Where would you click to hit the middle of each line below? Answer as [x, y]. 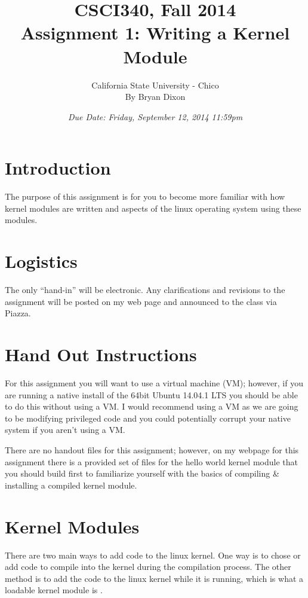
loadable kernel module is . [54, 590]
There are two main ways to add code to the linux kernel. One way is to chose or [153, 555]
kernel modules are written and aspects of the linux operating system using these [153, 208]
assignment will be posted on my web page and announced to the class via [141, 301]
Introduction [58, 168]
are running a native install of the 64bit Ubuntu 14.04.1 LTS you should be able [151, 394]
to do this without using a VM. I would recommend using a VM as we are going [152, 406]
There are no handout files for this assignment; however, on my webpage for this [152, 450]
